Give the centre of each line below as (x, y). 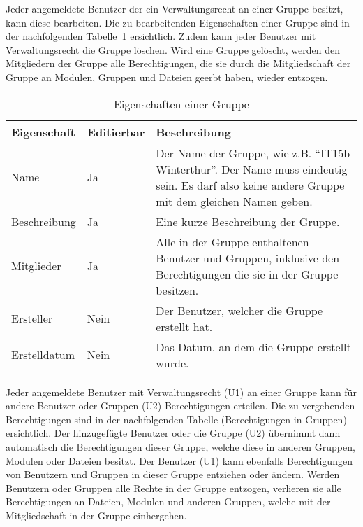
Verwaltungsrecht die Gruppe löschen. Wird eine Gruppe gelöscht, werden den (173, 49)
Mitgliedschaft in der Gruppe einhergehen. (96, 515)
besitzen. (177, 290)
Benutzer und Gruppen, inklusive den (248, 258)
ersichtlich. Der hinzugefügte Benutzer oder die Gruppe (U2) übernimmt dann (173, 433)
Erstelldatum (43, 355)
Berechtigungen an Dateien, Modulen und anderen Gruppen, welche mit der (168, 501)
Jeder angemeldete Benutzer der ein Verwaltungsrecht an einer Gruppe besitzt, (175, 8)
